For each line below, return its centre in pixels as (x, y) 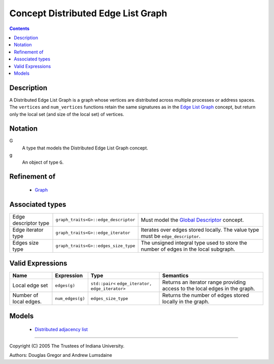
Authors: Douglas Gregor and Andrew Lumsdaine (61, 355)
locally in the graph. (186, 301)
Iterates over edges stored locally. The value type (200, 230)
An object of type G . (43, 162)
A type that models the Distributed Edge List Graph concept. (85, 148)
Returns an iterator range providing (204, 282)
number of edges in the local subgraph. (188, 249)
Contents (20, 28)
